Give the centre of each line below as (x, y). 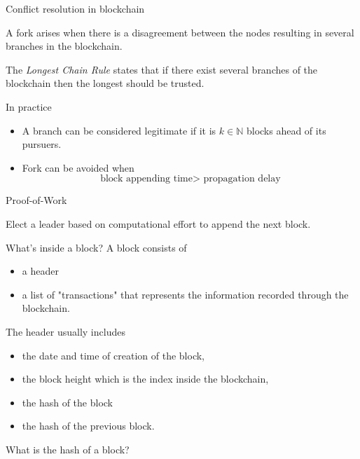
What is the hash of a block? (68, 449)
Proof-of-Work (36, 200)
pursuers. (42, 144)
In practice (29, 106)
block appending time (146, 179)
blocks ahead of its (286, 130)
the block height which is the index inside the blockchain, (145, 379)
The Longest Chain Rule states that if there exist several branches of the (162, 69)
